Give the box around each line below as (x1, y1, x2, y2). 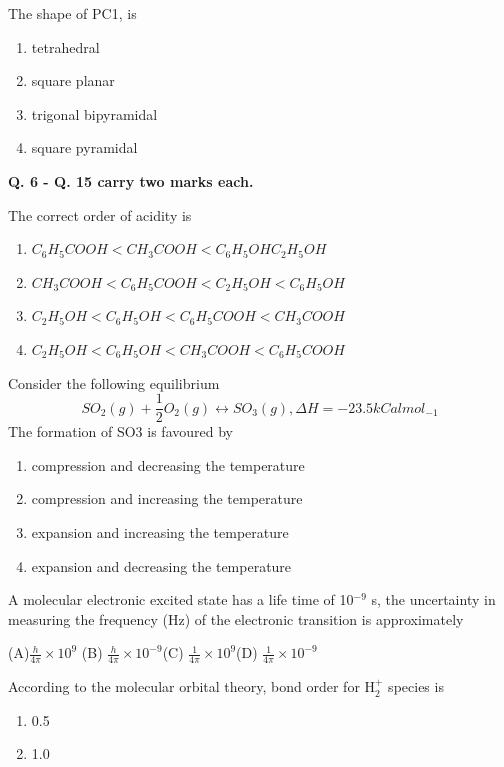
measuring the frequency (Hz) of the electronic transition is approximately (8, 608, 464, 629)
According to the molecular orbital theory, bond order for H (8, 676, 376, 697)
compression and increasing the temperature (31, 488, 303, 509)
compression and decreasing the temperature (31, 454, 305, 475)
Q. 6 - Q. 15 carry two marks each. (8, 170, 254, 191)
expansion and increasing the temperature (31, 521, 289, 542)
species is (388, 676, 444, 697)
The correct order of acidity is (8, 204, 192, 225)
